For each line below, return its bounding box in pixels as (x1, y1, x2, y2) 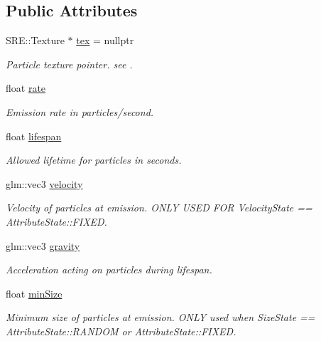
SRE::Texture (6, 33, 65, 48)
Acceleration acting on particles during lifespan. (6, 262, 212, 277)
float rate (6, 80, 46, 95)
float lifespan (6, 128, 62, 143)
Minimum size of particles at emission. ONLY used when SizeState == (6, 310, 315, 325)
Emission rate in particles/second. (6, 104, 154, 119)
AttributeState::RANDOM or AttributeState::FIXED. (6, 323, 236, 338)
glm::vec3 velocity (6, 176, 83, 191)
